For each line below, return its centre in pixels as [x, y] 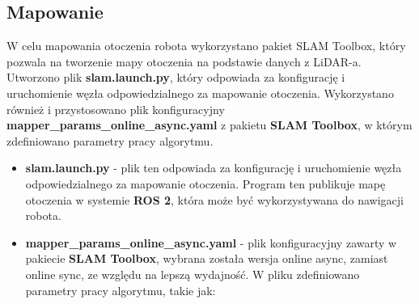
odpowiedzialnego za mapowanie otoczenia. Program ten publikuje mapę [205, 183]
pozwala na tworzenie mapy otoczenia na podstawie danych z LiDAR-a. [184, 61]
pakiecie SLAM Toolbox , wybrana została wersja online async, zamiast [207, 258]
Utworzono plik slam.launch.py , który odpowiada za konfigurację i [176, 77]
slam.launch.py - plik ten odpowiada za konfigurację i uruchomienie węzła [214, 168]
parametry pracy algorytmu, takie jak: [121, 290]
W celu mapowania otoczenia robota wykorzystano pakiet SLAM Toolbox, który [206, 46]
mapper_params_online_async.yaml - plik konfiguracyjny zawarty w [211, 242]
